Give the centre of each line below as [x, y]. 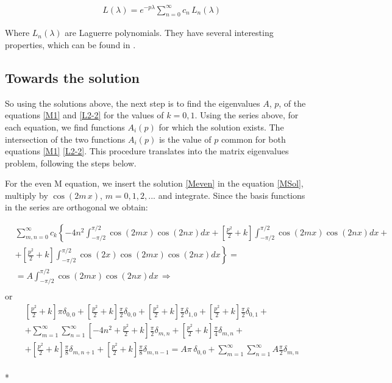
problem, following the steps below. [71, 163]
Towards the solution [72, 77]
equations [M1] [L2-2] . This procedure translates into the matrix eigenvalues [147, 151]
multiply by [27, 195]
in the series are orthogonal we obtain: [77, 207]
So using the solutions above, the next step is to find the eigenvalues [133, 103]
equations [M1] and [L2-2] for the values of [84, 115]
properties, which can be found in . [70, 44]
